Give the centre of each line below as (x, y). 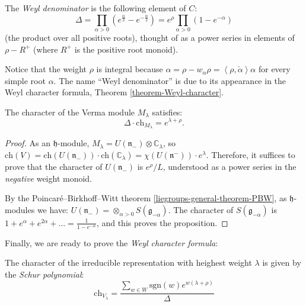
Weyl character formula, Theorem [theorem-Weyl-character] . (114, 92)
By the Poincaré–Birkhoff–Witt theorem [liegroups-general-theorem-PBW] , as (146, 198)
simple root (25, 80)
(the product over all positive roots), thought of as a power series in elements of (150, 37)
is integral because (130, 69)
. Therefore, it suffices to (251, 155)
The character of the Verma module (70, 112)
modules (20, 209)
